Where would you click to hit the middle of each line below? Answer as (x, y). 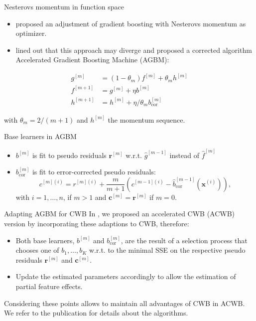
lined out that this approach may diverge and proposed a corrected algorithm (134, 50)
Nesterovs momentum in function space (64, 6)
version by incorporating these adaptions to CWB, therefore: (97, 223)
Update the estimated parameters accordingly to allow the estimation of (126, 276)
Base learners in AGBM (40, 136)
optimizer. (31, 33)
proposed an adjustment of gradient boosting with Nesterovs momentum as (131, 23)
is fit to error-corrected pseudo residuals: (94, 172)
